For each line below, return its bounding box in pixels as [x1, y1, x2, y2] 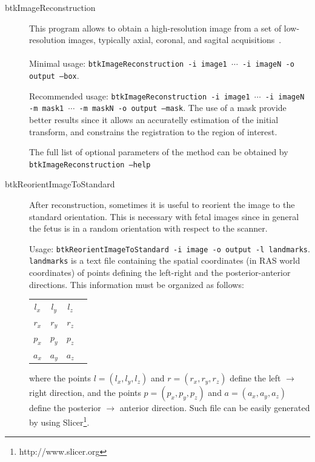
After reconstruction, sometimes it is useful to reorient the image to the [29, 198, 295, 211]
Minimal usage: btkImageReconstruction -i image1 [29, 57, 227, 70]
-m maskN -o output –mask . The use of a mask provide [79, 101, 287, 114]
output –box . [29, 69, 79, 82]
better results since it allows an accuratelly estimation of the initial [29, 113, 279, 126]
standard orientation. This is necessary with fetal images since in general [29, 210, 299, 223]
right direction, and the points [29, 386, 141, 399]
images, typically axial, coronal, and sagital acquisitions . [68, 33, 282, 46]
